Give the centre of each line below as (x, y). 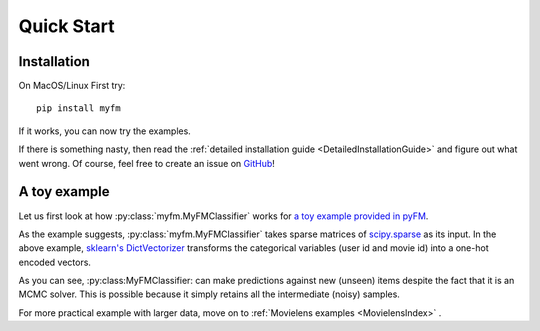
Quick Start (66, 26)
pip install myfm (78, 108)
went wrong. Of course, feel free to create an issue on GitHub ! (146, 163)
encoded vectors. (55, 262)
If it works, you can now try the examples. (105, 131)
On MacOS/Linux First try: (72, 86)
